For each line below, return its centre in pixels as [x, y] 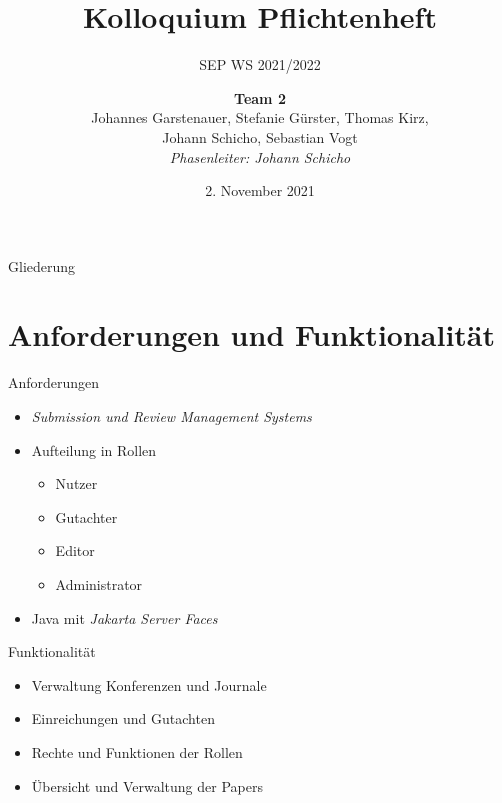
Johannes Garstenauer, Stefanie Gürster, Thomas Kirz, [260, 117]
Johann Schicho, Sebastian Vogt [260, 136]
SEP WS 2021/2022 [260, 64]
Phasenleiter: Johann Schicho [260, 156]
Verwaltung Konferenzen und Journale [149, 684]
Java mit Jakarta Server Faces [124, 617]
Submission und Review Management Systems [171, 416]
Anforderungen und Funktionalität [252, 334]
